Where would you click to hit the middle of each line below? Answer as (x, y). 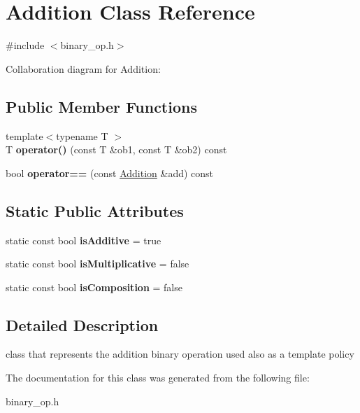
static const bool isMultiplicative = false (98, 264)
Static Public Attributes (95, 210)
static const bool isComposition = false (94, 287)
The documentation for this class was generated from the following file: (158, 378)
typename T (82, 135)
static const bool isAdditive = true (84, 240)
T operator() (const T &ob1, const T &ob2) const (116, 149)
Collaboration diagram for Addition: (83, 68)
